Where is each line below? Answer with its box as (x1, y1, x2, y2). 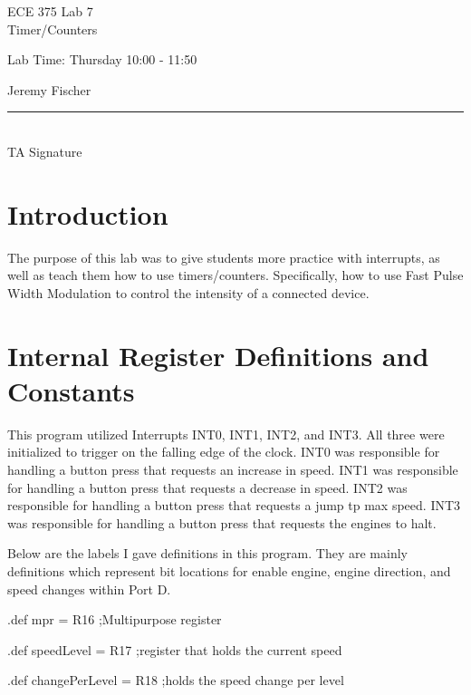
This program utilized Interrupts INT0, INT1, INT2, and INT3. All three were (7, 424, 445, 443)
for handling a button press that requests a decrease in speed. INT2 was (7, 478, 408, 497)
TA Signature (7, 141, 82, 160)
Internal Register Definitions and (7, 336, 429, 373)
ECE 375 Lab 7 (7, 2, 93, 20)
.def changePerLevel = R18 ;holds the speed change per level (7, 671, 344, 690)
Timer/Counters (7, 19, 98, 38)
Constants (7, 372, 135, 409)
